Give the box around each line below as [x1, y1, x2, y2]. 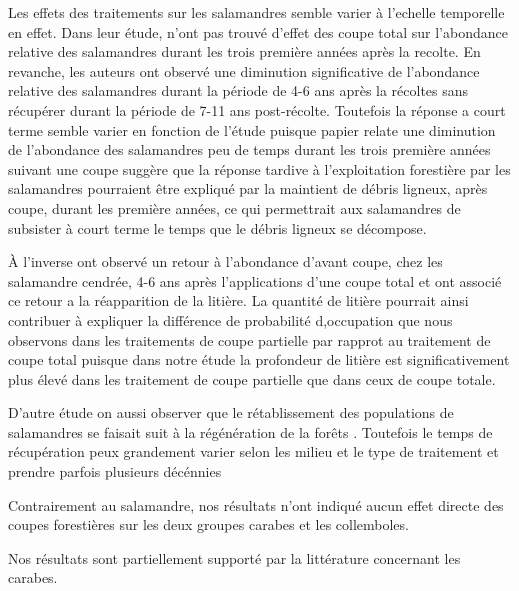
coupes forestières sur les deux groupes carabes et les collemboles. [8, 514, 409, 535]
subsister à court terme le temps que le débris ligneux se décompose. [8, 217, 427, 238]
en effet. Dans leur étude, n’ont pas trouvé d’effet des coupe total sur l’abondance [8, 21, 508, 42]
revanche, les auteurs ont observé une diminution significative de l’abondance [8, 60, 480, 81]
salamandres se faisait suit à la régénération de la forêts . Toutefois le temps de [8, 421, 493, 442]
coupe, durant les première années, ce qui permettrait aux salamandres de [8, 197, 461, 218]
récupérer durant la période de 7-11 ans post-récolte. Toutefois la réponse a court [8, 99, 506, 120]
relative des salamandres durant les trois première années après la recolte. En [8, 41, 481, 62]
